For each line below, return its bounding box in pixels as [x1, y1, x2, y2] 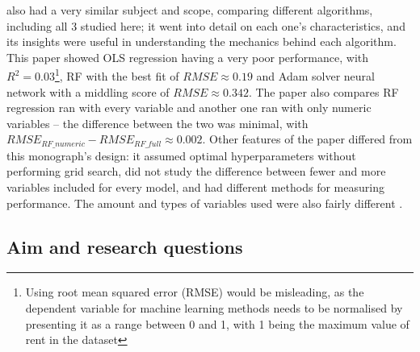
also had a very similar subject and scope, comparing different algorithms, [6, 2, 373, 18]
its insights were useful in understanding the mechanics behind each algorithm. [6, 33, 397, 50]
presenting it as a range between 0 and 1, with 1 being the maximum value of [25, 315, 409, 332]
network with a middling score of [6, 83, 170, 100]
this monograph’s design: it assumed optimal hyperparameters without [6, 147, 356, 164]
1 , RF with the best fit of [54, 65, 179, 85]
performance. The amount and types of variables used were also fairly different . [6, 194, 403, 211]
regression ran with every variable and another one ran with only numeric [6, 99, 372, 116]
